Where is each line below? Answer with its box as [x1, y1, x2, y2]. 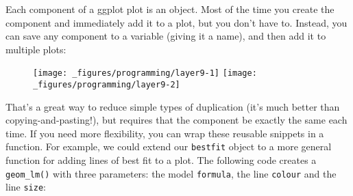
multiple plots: [5, 42, 66, 56]
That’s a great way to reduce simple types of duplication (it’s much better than [5, 99, 340, 113]
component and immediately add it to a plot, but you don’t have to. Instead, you [5, 15, 348, 29]
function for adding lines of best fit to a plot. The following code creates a [5, 153, 317, 167]
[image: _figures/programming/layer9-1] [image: [33, 68, 257, 79]
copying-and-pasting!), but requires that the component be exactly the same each [5, 113, 348, 127]
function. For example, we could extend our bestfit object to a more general [5, 139, 332, 154]
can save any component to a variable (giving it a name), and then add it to [5, 29, 326, 43]
